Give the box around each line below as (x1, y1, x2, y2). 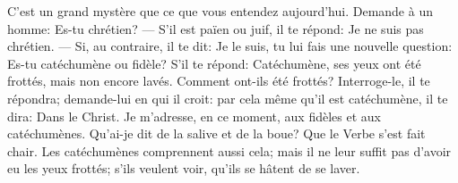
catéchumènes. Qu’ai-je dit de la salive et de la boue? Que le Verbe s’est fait (7, 124, 426, 143)
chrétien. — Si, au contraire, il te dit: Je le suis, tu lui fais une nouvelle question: (7, 37, 453, 55)
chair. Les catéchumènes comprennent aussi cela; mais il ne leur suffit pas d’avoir (7, 141, 452, 160)
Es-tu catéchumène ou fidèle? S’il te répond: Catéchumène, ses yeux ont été (7, 54, 421, 72)
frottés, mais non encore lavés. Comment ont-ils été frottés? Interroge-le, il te (7, 71, 430, 90)
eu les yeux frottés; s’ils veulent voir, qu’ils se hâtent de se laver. (7, 159, 360, 178)
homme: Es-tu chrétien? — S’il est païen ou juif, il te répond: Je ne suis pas (7, 19, 424, 37)
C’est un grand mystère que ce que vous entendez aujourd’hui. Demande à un (7, 2, 433, 20)
